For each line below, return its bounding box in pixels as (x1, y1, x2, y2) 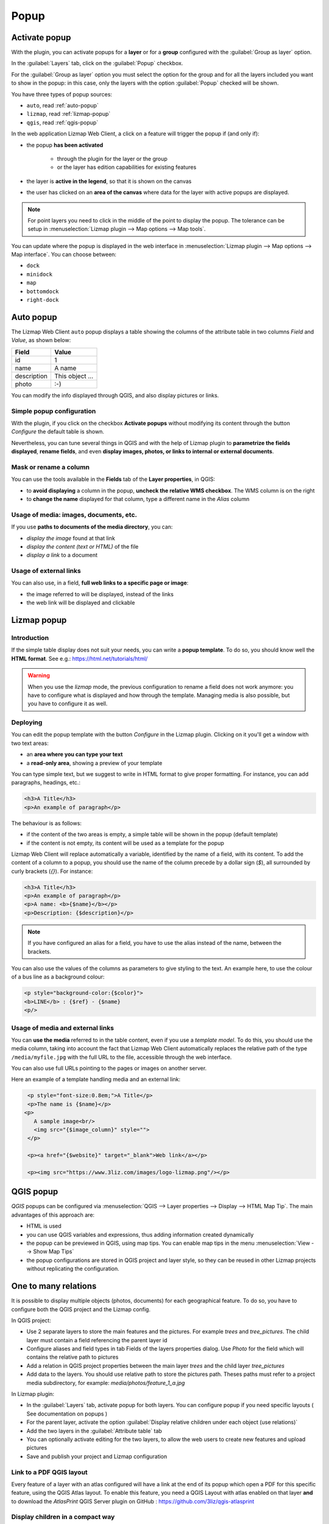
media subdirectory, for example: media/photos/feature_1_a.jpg (26, 1379, 185, 1386)
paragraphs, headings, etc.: (11, 779, 80, 786)
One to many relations (11, 1281, 97, 1292)
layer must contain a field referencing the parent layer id (26, 1336, 168, 1344)
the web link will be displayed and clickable (26, 599, 135, 607)
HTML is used (26, 1222, 62, 1230)
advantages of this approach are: (11, 1211, 94, 1219)
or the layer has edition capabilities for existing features (57, 163, 197, 171)
